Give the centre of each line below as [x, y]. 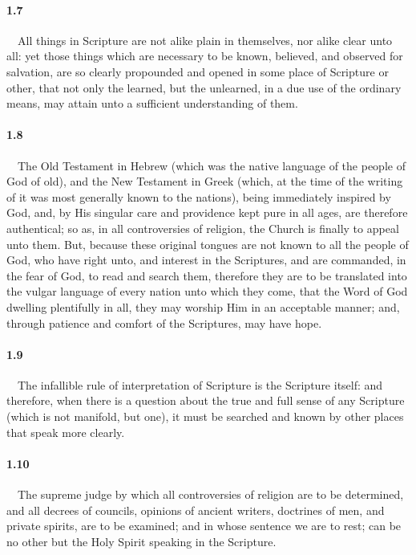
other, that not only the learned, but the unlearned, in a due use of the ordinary [204, 87]
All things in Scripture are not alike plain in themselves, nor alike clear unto [205, 40]
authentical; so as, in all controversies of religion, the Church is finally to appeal [203, 228]
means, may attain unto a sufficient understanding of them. [152, 103]
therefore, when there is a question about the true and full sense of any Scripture [206, 400]
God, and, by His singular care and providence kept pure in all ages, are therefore [207, 212]
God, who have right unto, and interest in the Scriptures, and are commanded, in [206, 260]
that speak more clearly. [66, 432]
